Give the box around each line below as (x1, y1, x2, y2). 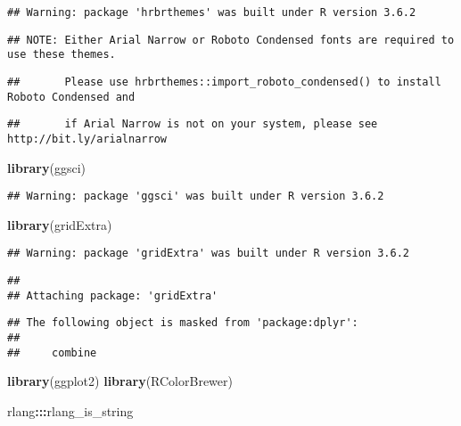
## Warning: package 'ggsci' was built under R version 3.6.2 (7, 190, 384, 203)
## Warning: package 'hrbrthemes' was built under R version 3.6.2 (7, 6, 416, 19)
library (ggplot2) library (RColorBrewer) (7, 372, 233, 390)
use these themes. (7, 48, 116, 61)
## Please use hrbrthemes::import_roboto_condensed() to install (7, 75, 441, 88)
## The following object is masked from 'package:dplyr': (7, 316, 358, 330)
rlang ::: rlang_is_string (7, 401, 134, 420)
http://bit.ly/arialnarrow (7, 132, 167, 145)
